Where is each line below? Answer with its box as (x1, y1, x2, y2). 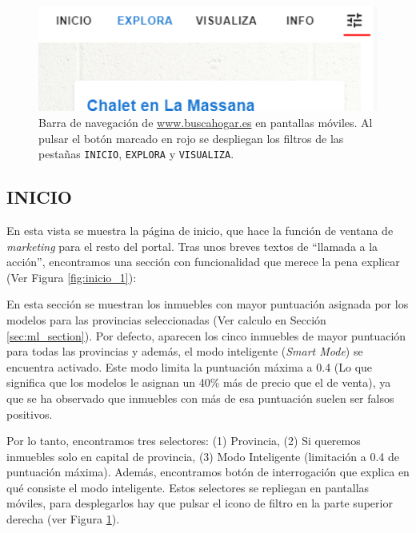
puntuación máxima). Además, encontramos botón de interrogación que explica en (6, 463, 410, 480)
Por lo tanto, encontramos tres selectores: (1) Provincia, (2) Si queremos (6, 432, 361, 449)
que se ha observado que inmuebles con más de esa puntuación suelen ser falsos (6, 389, 394, 406)
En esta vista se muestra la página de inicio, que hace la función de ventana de (6, 221, 394, 238)
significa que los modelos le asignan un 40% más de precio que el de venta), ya (6, 374, 391, 391)
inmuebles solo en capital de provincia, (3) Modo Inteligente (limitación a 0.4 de (6, 447, 399, 464)
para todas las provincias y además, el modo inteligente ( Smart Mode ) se (6, 343, 363, 360)
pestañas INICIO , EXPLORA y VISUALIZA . (38, 145, 234, 162)
